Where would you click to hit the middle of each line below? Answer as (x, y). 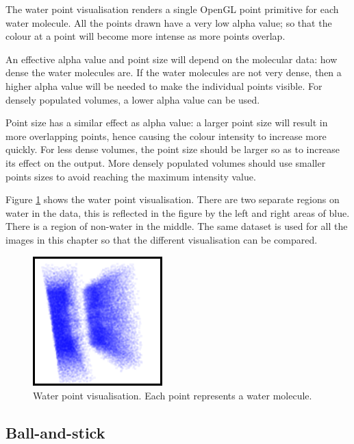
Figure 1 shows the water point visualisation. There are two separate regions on (173, 199)
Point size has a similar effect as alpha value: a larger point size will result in (167, 122)
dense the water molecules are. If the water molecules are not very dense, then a (174, 72)
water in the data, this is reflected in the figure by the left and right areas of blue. (178, 212)
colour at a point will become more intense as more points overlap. (146, 36)
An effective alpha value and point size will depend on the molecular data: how (172, 59)
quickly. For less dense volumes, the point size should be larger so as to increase (173, 149)
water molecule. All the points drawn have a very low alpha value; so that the (169, 22)
